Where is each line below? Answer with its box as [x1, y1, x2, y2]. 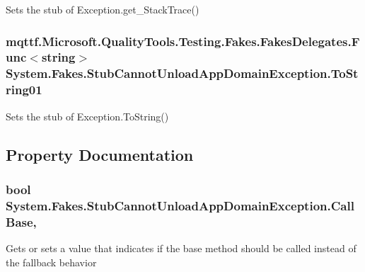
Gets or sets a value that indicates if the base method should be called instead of [6, 241, 357, 256]
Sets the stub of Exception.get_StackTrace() [6, 2, 199, 16]
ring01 [6, 81, 42, 98]
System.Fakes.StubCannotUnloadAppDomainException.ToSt [6, 64, 359, 82]
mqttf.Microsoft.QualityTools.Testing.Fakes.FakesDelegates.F [6, 32, 360, 50]
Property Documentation [6, 143, 194, 165]
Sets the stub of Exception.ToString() [6, 108, 169, 123]
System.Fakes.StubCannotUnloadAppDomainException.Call [6, 196, 354, 214]
